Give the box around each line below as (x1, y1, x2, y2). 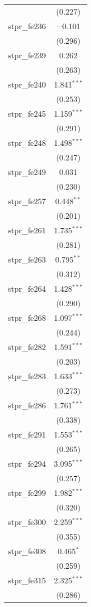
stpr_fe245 (8, 108, 46, 119)
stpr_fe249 (8, 166, 46, 178)
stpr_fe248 (8, 137, 46, 148)
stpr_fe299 (8, 487, 46, 498)
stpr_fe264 (8, 283, 46, 294)
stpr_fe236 (8, 20, 46, 32)
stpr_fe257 (8, 195, 46, 207)
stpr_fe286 (8, 399, 46, 411)
